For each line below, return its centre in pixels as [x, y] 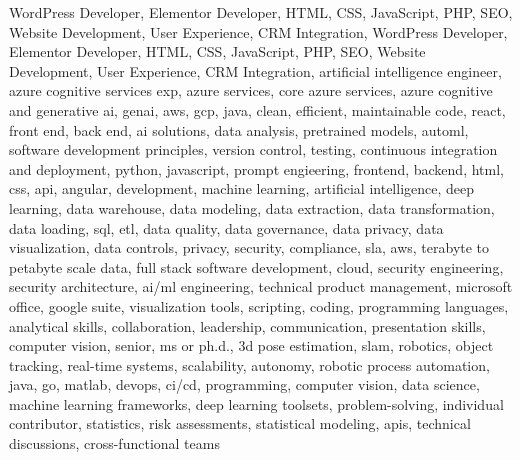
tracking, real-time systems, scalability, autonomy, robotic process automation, [249, 364]
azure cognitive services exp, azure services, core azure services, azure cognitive [251, 90]
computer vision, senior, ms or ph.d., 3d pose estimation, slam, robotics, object [251, 345]
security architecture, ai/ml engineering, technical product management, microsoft [261, 286]
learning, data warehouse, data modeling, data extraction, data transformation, [252, 207]
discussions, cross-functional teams [114, 443]
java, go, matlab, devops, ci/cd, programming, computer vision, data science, [244, 384]
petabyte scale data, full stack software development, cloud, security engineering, [256, 266]
